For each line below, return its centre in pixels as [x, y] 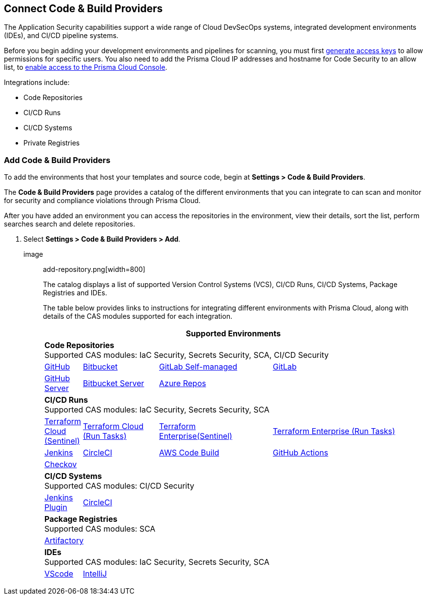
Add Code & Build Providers [57, 160]
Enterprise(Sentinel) [196, 436]
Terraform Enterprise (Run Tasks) [334, 431]
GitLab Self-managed [198, 367]
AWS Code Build [189, 453]
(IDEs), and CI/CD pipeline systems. [61, 36]
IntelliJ [95, 574]
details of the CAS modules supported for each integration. [138, 316]
